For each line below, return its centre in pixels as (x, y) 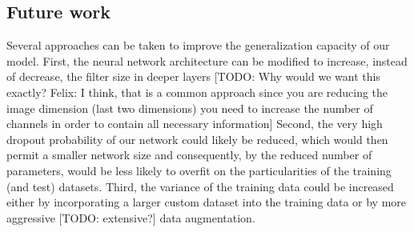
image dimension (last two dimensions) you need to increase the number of (190, 108)
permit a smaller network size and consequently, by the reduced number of (189, 155)
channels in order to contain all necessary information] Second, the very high (195, 124)
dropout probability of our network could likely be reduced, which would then (197, 139)
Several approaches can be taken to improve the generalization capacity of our (198, 45)
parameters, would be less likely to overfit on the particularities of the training (199, 170)
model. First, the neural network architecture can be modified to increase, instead (207, 60)
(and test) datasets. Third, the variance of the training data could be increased (200, 186)
